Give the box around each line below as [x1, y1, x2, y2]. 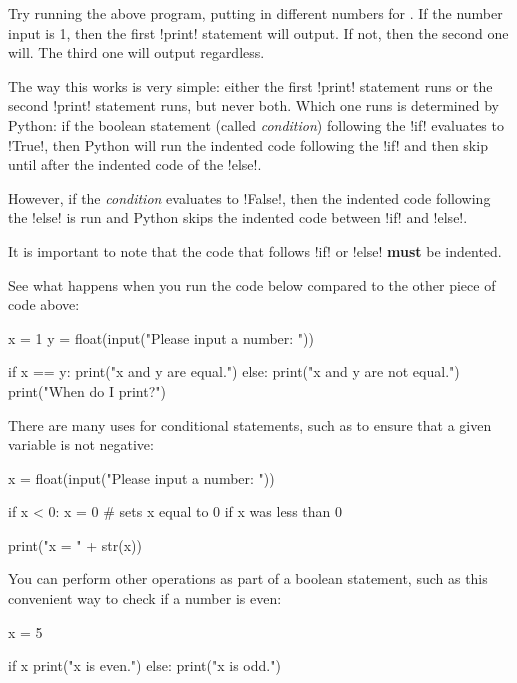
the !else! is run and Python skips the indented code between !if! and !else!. [8, 207, 468, 228]
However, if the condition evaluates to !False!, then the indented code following [8, 187, 491, 208]
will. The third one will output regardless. [8, 42, 265, 63]
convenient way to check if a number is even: [8, 588, 282, 609]
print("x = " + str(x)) [8, 534, 142, 555]
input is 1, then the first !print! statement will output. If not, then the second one [8, 22, 509, 43]
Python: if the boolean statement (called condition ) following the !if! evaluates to [8, 114, 504, 135]
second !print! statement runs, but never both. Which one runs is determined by [8, 95, 499, 116]
